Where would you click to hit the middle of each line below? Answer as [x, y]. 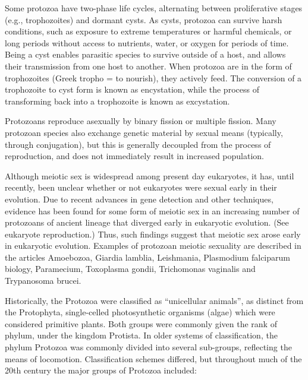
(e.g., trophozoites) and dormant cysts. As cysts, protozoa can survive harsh [144, 19]
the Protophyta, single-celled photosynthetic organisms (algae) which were [140, 312]
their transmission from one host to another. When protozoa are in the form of [148, 66]
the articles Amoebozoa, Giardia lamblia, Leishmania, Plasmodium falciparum [147, 257]
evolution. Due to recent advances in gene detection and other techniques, [139, 199]
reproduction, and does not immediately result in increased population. [135, 156]
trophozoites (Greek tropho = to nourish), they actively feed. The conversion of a [153, 77]
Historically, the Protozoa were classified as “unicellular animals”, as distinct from [154, 300]
